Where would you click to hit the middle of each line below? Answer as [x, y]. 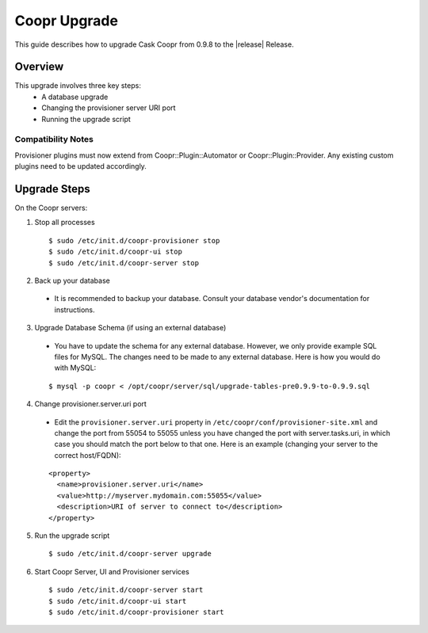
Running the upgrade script [86, 119]
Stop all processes [65, 223]
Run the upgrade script [72, 536]
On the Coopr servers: [51, 208]
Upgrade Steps [52, 189]
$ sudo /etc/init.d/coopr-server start [126, 590]
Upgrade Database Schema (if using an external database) [130, 328]
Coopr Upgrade [67, 21]
